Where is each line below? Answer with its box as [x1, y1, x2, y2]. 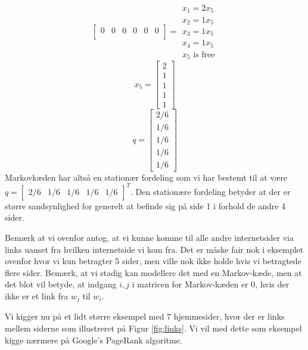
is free [193, 50, 215, 59]
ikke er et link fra [5, 289, 69, 302]
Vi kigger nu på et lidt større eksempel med [5, 310, 164, 323]
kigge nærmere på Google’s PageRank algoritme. [5, 333, 182, 346]
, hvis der [255, 278, 290, 290]
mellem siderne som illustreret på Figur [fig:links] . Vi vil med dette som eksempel [5, 322, 302, 334]
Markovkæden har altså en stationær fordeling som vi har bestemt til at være [5, 171, 288, 183]
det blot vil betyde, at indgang [5, 278, 117, 290]
